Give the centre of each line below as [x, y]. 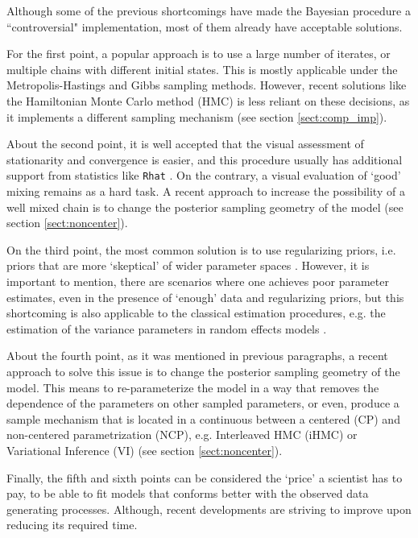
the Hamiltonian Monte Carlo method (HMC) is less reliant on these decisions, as [208, 100]
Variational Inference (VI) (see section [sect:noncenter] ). [145, 450]
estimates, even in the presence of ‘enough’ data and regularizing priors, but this [205, 297]
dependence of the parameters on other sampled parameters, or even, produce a [203, 403]
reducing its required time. [72, 525]
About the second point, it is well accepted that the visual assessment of [185, 144]
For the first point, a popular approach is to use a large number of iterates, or [199, 54]
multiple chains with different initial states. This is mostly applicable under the [202, 69]
